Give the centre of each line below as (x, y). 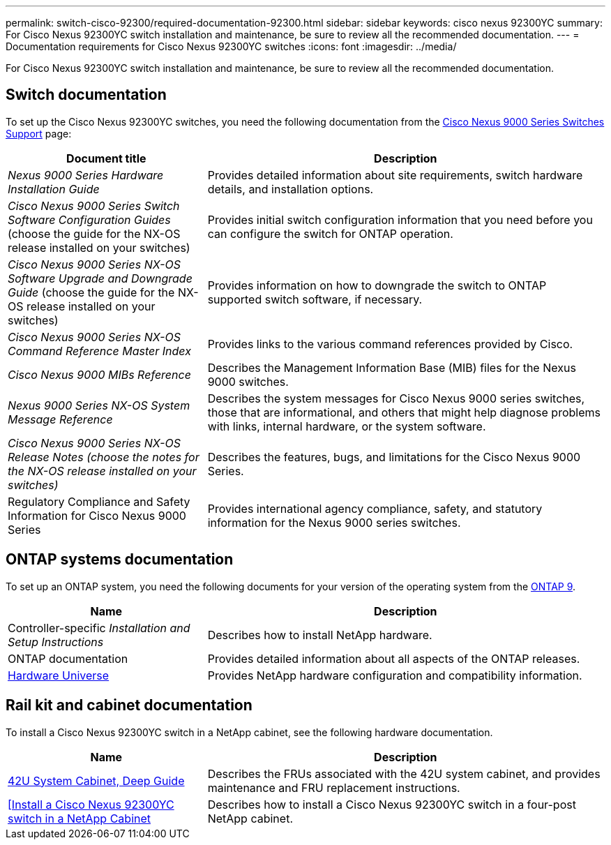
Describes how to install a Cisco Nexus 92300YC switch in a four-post (392, 804)
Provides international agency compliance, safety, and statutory (375, 508)
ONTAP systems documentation (120, 560)
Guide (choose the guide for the (91, 292)
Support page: (39, 133)
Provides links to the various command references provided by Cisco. (390, 344)
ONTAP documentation (68, 658)
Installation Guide (54, 189)
